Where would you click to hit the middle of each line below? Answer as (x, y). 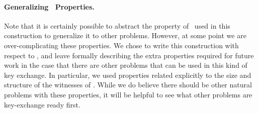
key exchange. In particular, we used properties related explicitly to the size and (128, 75)
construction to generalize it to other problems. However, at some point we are (125, 35)
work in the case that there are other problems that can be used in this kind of (126, 65)
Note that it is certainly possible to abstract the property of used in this (117, 25)
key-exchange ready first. (42, 104)
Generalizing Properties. (49, 6)
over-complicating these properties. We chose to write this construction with (121, 45)
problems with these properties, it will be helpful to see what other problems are (128, 94)
